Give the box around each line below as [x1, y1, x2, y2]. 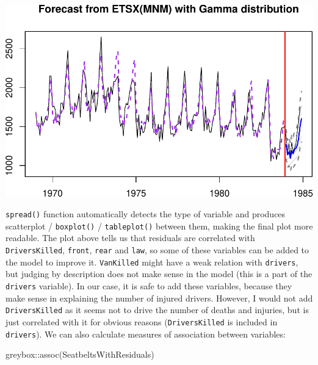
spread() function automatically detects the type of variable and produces [5, 208, 286, 220]
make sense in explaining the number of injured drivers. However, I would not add [5, 291, 313, 304]
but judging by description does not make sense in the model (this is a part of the [5, 267, 313, 280]
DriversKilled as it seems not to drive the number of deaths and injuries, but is [5, 303, 309, 316]
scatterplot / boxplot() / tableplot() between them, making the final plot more [5, 219, 313, 232]
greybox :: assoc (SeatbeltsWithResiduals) [5, 348, 154, 361]
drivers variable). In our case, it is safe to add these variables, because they [5, 279, 292, 292]
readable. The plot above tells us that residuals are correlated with [5, 231, 255, 244]
